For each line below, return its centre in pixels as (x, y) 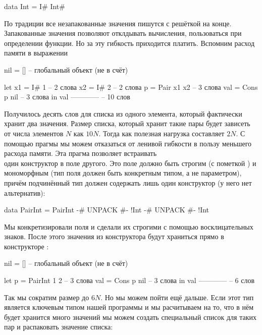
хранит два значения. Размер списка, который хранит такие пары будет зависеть (127, 123)
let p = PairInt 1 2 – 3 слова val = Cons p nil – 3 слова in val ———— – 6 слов (129, 280)
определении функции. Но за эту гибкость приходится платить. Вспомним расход (129, 43)
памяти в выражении (36, 53)
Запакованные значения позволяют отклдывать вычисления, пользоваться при (123, 33)
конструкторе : (27, 246)
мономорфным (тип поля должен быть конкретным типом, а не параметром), (123, 173)
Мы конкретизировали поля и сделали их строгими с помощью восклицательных (129, 226)
